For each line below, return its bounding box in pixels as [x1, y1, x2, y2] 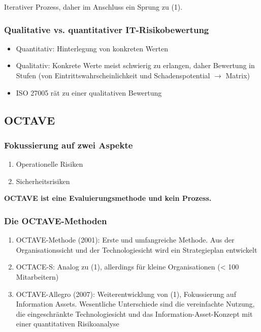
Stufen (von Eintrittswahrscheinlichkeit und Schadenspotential [16, 70, 210, 80]
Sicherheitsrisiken [16, 175, 70, 186]
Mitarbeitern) [16, 271, 59, 282]
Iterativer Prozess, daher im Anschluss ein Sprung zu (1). [4, 2, 183, 12]
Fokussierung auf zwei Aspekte [4, 138, 133, 151]
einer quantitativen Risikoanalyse [16, 318, 119, 329]
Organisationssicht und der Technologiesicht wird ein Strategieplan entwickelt [16, 244, 257, 255]
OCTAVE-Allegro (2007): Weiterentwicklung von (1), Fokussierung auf [16, 288, 236, 299]
